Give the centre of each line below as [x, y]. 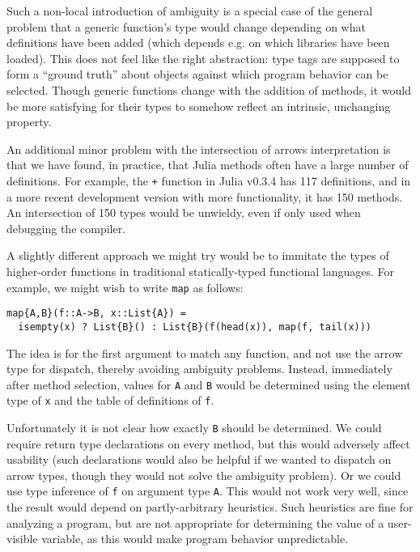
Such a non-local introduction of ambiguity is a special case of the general [190, 11]
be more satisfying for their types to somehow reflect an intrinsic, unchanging [199, 106]
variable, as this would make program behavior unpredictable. [195, 539]
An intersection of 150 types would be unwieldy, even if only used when [184, 212]
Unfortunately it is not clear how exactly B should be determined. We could [194, 428]
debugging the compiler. [66, 228]
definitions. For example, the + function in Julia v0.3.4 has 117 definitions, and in [209, 180]
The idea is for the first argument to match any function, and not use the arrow [205, 352]
